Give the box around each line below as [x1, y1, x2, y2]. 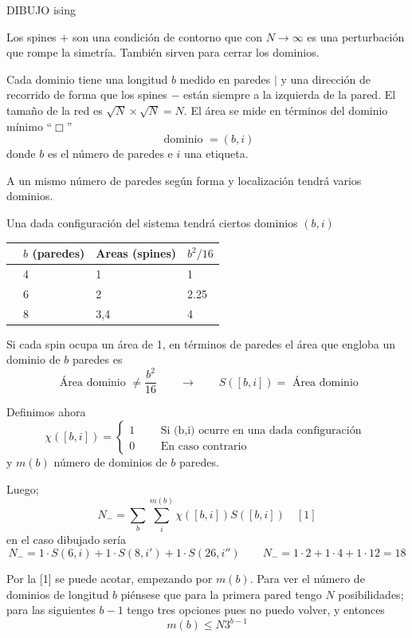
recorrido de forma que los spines [6, 86, 167, 103]
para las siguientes [6, 601, 96, 618]
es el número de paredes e [47, 145, 173, 162]
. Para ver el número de [249, 569, 365, 586]
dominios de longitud [6, 585, 109, 602]
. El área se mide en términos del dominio [183, 101, 388, 118]
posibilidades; [338, 585, 404, 602]
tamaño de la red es [6, 101, 103, 118]
